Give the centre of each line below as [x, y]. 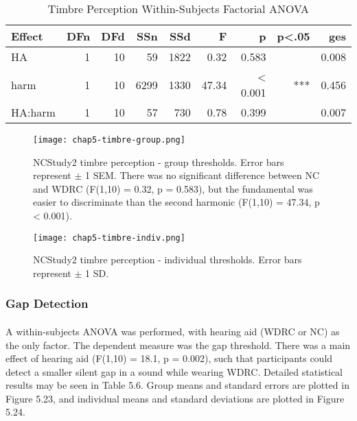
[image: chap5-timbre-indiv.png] [109, 238]
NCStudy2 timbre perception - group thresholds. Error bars [159, 161]
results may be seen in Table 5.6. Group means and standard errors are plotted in [177, 385]
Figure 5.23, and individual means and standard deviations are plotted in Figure [175, 398]
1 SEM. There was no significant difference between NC [203, 175]
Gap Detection [47, 303]
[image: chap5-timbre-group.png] [109, 140]
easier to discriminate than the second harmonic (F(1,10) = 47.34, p [176, 202]
